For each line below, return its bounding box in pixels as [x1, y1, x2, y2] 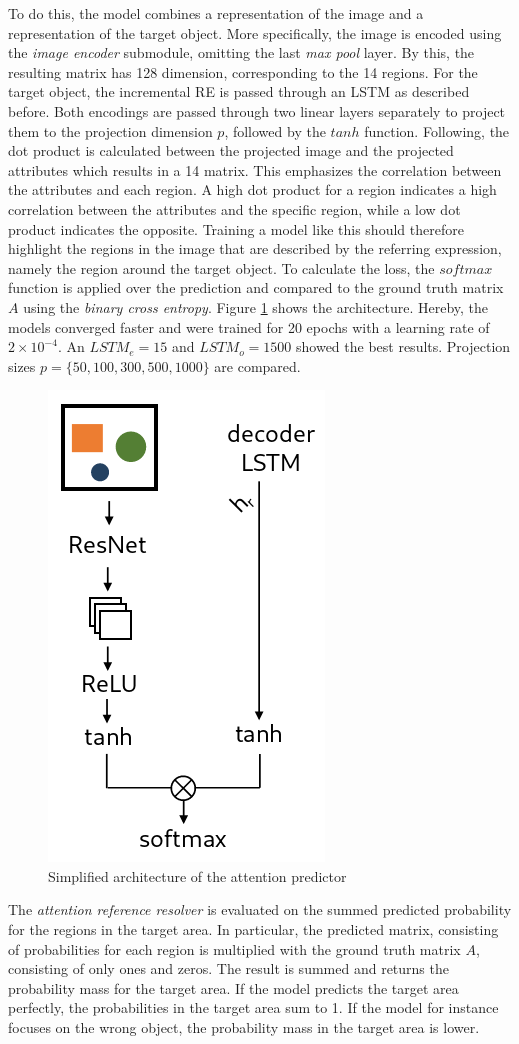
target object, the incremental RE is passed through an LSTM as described [8, 81, 470, 102]
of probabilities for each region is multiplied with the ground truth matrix [8, 938, 461, 959]
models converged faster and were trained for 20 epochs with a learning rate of [8, 316, 490, 337]
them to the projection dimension [8, 120, 213, 141]
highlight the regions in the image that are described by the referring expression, [8, 238, 502, 259]
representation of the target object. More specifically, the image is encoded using [8, 22, 502, 43]
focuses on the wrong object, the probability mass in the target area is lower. [8, 1017, 480, 1038]
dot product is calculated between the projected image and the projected [8, 140, 454, 161]
